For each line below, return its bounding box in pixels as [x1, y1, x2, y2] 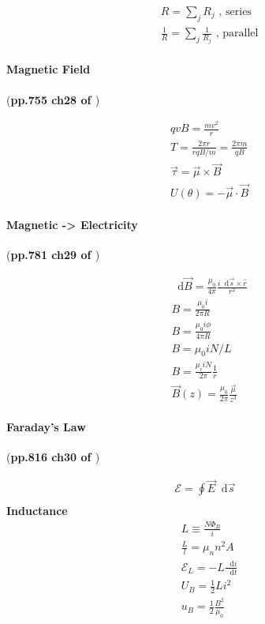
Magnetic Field [6, 61, 91, 77]
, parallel [215, 28, 259, 39]
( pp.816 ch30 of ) [6, 449, 100, 465]
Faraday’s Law [6, 419, 86, 435]
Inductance [6, 502, 68, 519]
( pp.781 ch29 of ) [6, 246, 100, 263]
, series [218, 6, 252, 18]
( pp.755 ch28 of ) [6, 91, 100, 107]
